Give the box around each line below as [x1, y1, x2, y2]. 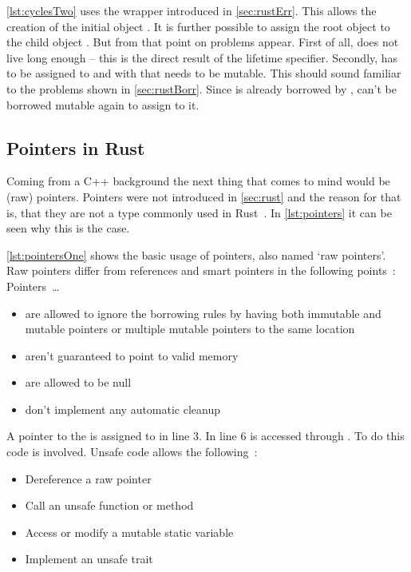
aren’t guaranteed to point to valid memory [25, 347, 239, 363]
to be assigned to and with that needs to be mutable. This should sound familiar [6, 65, 401, 81]
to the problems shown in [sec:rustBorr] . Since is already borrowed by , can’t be [6, 80, 397, 97]
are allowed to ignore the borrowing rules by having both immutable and [25, 304, 381, 321]
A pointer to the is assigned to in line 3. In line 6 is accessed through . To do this [6, 427, 405, 444]
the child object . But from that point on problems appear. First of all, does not [6, 34, 399, 50]
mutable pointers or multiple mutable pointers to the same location [25, 320, 355, 337]
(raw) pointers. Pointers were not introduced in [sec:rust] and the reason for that [6, 188, 401, 205]
